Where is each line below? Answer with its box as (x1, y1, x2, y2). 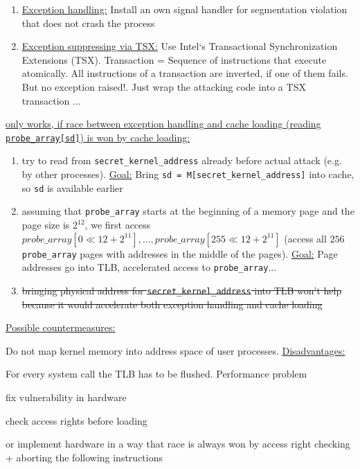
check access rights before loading (6, 413, 147, 427)
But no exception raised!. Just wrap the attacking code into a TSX (21, 79, 306, 94)
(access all (284, 231, 327, 245)
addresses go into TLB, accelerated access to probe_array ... (21, 260, 277, 274)
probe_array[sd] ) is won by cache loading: (6, 130, 190, 144)
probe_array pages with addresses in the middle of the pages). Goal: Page (21, 246, 338, 260)
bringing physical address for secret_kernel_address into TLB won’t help (21, 283, 342, 297)
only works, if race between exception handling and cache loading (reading (6, 116, 321, 131)
